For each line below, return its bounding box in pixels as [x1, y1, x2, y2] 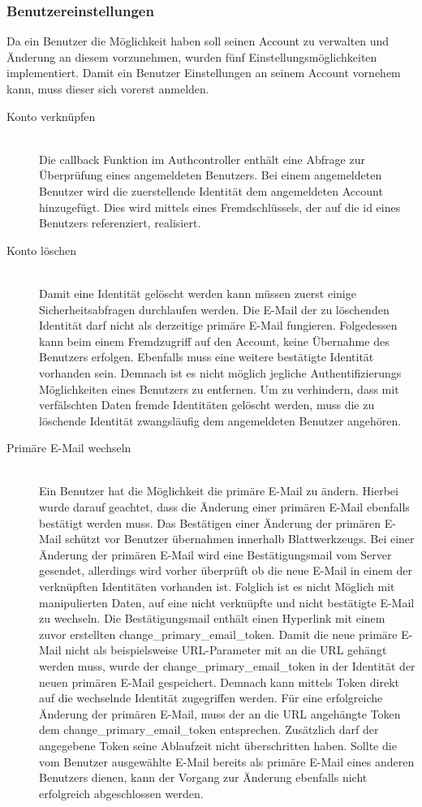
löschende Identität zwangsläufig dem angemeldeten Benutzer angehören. [39, 412, 402, 429]
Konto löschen [6, 241, 77, 258]
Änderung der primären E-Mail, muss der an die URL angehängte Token [39, 705, 401, 722]
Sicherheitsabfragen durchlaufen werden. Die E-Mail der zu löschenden [39, 300, 390, 317]
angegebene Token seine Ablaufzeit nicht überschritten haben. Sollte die [39, 736, 397, 753]
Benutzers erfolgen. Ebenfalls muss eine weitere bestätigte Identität [39, 348, 374, 365]
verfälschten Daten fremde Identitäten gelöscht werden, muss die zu [39, 396, 375, 413]
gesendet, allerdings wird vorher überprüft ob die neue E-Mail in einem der [39, 562, 412, 579]
